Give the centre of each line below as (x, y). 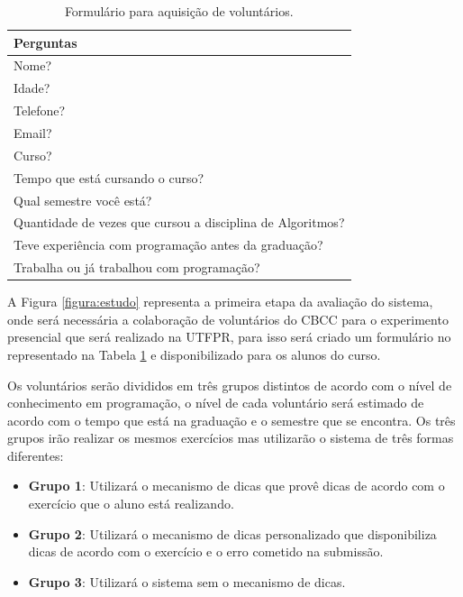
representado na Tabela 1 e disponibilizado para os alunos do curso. (194, 354)
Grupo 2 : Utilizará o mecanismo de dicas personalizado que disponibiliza (232, 533)
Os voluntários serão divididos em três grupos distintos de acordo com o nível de (230, 385)
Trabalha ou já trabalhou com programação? (137, 267)
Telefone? (40, 110)
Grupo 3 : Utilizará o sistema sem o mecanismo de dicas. (187, 581)
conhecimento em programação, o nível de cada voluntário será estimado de (216, 403)
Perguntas (45, 42)
